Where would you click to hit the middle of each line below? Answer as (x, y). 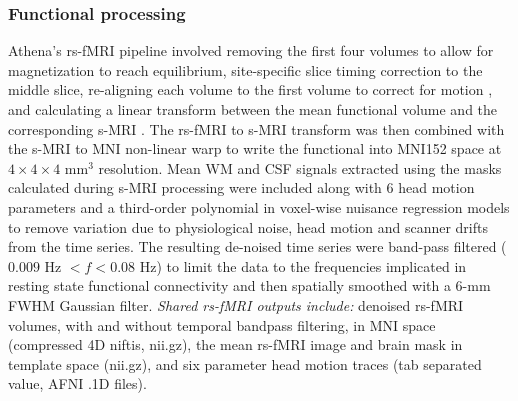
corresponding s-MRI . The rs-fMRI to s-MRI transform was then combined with (256, 128)
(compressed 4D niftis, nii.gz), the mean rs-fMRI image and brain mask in (235, 344)
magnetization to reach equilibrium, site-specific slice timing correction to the (245, 69)
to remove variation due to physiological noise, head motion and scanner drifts (248, 226)
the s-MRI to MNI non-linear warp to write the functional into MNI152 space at (255, 148)
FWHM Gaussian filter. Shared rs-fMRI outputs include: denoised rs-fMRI (236, 304)
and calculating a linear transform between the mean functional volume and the (253, 109)
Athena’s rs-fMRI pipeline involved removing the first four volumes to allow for (251, 50)
